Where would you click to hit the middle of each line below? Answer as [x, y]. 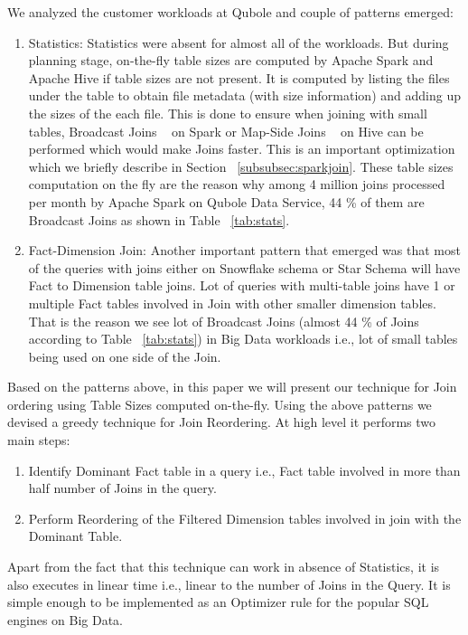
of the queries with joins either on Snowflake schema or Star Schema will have [244, 267]
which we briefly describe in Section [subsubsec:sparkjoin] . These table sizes [241, 166]
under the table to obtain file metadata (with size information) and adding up [244, 95]
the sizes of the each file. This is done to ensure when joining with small [228, 113]
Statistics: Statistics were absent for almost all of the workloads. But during [239, 42]
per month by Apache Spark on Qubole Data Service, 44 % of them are [226, 201]
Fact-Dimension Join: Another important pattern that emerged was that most [244, 250]
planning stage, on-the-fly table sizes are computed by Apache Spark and [231, 60]
